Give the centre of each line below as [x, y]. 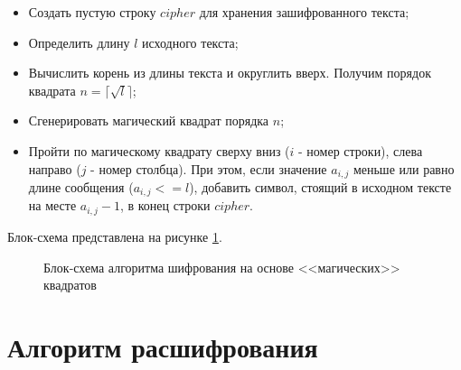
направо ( [55, 168]
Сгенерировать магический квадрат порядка [149, 120]
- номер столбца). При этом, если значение [209, 168]
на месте [52, 205]
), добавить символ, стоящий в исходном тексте [320, 187]
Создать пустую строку [92, 12]
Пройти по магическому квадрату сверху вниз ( [159, 150]
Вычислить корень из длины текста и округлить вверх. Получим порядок [230, 73]
